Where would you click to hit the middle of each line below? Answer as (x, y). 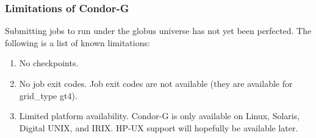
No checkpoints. (49, 63)
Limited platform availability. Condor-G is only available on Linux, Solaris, (160, 116)
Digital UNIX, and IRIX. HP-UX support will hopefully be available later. (159, 127)
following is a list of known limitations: (77, 42)
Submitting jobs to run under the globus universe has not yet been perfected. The (158, 31)
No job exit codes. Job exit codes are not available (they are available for (156, 83)
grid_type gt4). (48, 95)
